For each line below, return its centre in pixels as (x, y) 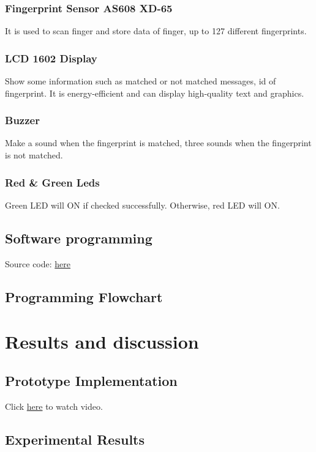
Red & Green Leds (52, 182)
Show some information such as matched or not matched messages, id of (141, 81)
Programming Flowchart (84, 296)
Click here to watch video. (54, 406)
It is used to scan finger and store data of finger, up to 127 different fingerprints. (156, 31)
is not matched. (34, 155)
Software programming (79, 238)
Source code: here (38, 263)
